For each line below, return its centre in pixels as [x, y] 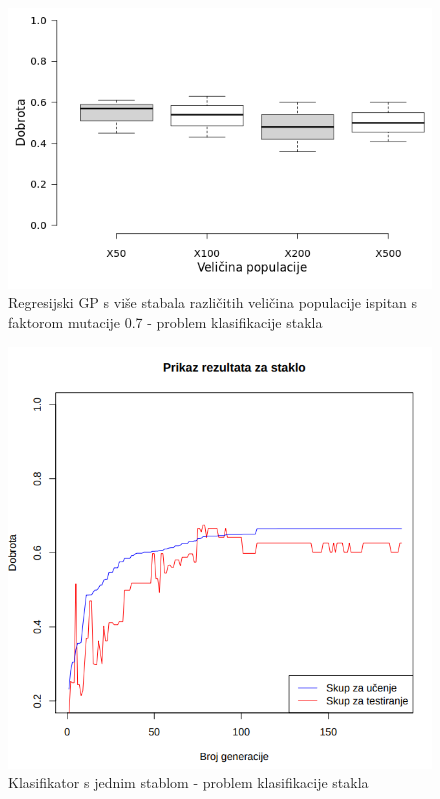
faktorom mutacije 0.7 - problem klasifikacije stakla [165, 321]
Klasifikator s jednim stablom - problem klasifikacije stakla [188, 782]
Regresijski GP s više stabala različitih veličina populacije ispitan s [213, 302]
